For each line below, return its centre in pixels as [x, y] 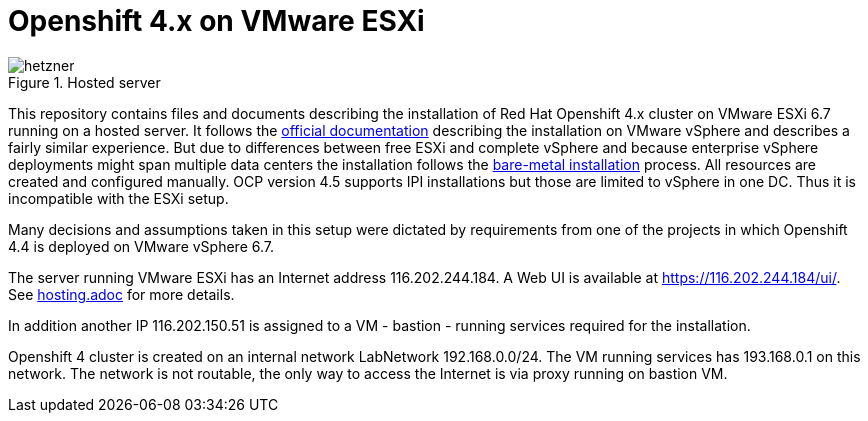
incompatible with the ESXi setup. [118, 198]
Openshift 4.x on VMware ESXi [216, 21]
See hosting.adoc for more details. [121, 294]
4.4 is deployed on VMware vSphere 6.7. [141, 246]
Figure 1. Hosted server [84, 82]
